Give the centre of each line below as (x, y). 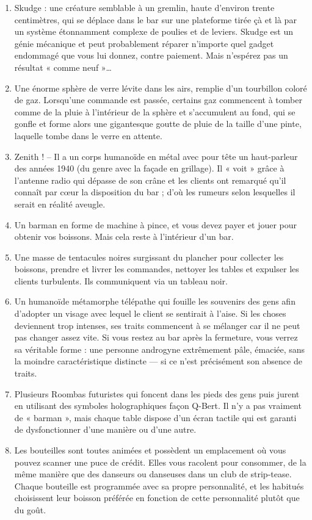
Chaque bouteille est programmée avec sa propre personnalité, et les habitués (159, 486)
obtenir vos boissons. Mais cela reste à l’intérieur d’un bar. (124, 237)
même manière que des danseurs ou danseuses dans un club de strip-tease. (153, 474)
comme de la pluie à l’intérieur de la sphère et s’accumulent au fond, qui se (155, 111)
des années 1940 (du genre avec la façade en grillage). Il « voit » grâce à (149, 168)
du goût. (30, 509)
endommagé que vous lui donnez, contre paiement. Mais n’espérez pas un (151, 55)
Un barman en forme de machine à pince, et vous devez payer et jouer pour (156, 224)
